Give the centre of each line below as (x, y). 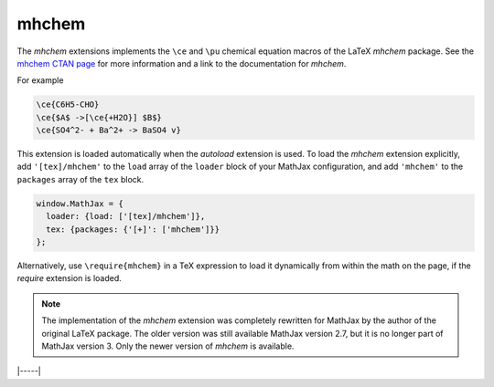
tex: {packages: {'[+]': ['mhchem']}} (133, 229)
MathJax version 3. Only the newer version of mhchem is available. (168, 346)
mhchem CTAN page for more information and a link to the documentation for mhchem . (182, 63)
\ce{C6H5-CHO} (68, 105)
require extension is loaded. (70, 278)
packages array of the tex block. (81, 179)
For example (40, 80)
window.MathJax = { (80, 204)
